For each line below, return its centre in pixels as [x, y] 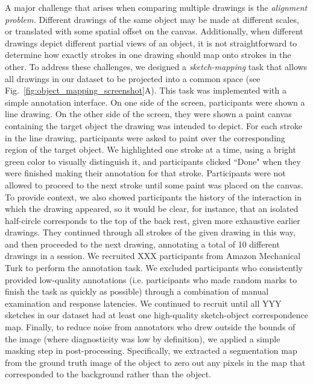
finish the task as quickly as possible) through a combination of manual [137, 291]
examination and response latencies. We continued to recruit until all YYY [143, 303]
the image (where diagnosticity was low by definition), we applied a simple [143, 338]
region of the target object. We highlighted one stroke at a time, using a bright [150, 149]
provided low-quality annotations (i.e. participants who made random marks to [151, 279]
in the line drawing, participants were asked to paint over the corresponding [145, 137]
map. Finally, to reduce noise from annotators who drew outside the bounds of [150, 327]
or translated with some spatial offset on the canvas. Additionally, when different [154, 31]
